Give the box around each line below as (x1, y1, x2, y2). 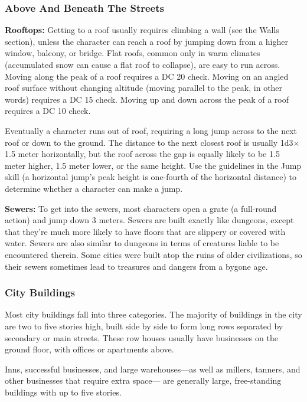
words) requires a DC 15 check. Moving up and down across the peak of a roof (5, 93, 289, 105)
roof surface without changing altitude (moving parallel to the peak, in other (5, 81, 283, 94)
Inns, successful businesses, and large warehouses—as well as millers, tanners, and (5, 362, 301, 375)
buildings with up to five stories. (5, 385, 122, 398)
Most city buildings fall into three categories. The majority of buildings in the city (5, 308, 302, 321)
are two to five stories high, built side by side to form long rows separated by (5, 319, 283, 332)
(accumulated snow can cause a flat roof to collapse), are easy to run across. (5, 58, 280, 70)
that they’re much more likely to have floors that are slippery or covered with (5, 225, 286, 237)
